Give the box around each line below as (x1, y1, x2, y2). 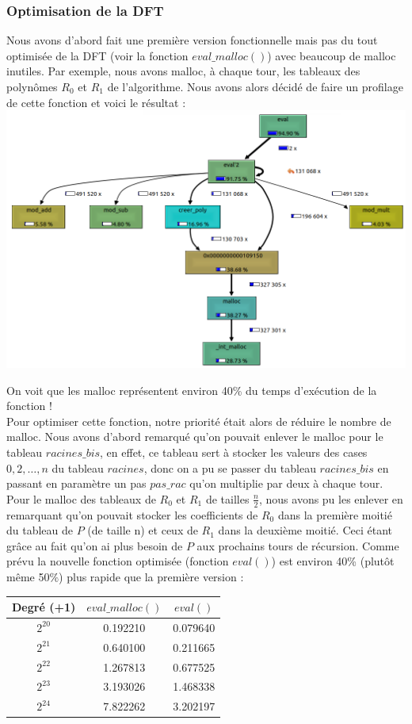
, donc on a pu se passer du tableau (143, 459, 316, 476)
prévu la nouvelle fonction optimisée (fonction (6, 553, 229, 569)
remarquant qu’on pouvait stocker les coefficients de (6, 506, 258, 523)
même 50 (6, 568, 50, 584)
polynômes (6, 79, 58, 94)
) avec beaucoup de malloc (267, 47, 396, 63)
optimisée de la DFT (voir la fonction (6, 47, 189, 63)
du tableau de (6, 522, 74, 538)
